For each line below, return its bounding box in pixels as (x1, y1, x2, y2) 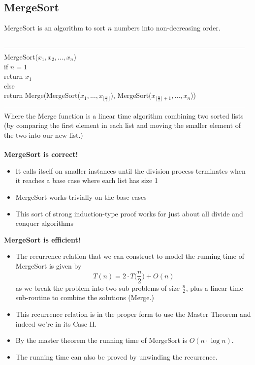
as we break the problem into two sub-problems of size (15, 282, 180, 293)
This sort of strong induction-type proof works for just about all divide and (15, 208, 243, 218)
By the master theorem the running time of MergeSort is (15, 335, 187, 345)
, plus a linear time (186, 282, 243, 293)
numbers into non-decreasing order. (114, 23, 221, 33)
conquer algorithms (15, 218, 74, 228)
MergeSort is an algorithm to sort (4, 23, 106, 33)
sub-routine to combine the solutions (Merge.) (15, 292, 154, 303)
